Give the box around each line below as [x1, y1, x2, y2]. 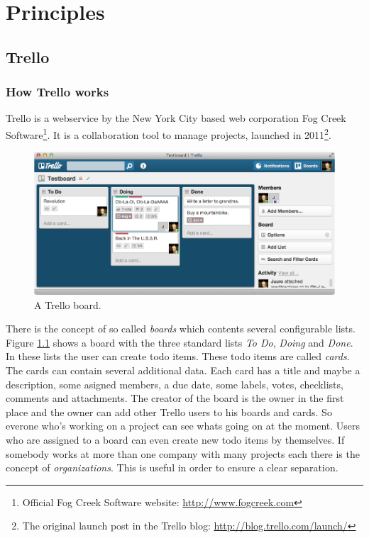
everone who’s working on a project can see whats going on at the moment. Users [6, 418, 360, 433]
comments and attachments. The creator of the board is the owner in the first [6, 391, 344, 405]
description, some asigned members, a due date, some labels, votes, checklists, [6, 376, 343, 391]
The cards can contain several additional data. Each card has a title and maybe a [6, 363, 360, 377]
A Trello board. [34, 297, 101, 312]
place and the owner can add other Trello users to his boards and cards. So [6, 404, 332, 419]
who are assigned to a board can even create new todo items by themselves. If [6, 432, 345, 447]
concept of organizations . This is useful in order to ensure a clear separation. [6, 460, 338, 475]
